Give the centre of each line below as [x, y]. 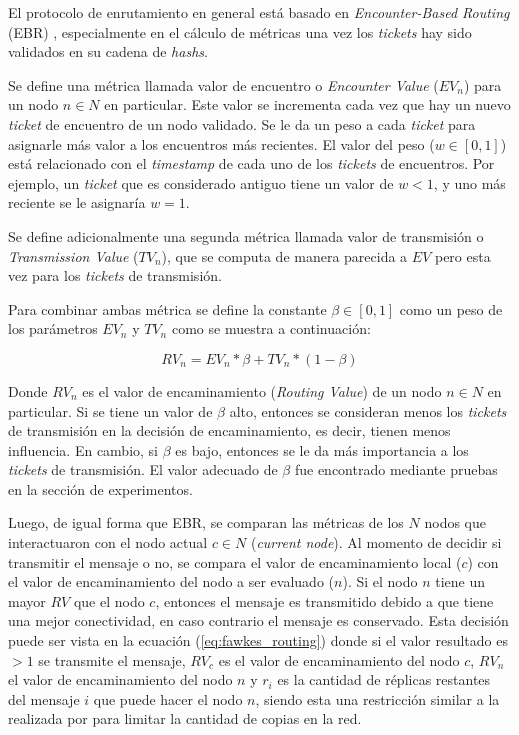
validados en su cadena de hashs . [108, 51]
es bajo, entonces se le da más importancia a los [322, 449]
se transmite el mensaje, [112, 659]
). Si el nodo [380, 581]
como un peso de [451, 308]
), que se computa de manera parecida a [284, 255]
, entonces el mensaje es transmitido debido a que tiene [324, 600]
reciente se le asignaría [77, 202]
